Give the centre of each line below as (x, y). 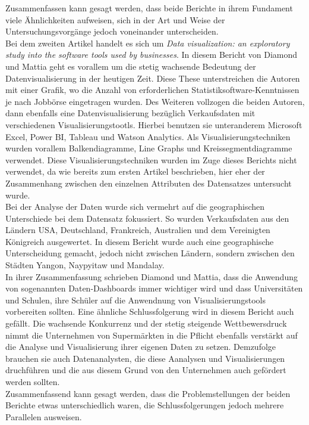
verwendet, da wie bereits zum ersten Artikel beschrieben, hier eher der (135, 171)
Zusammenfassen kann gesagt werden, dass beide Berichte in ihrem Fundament (149, 8)
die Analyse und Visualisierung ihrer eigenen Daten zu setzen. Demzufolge (141, 347)
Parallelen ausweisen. (44, 416)
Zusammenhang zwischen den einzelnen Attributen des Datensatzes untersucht (149, 183)
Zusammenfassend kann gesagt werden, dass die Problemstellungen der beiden (148, 393)
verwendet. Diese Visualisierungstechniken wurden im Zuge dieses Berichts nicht (151, 159)
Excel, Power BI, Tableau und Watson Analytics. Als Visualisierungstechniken (148, 136)
